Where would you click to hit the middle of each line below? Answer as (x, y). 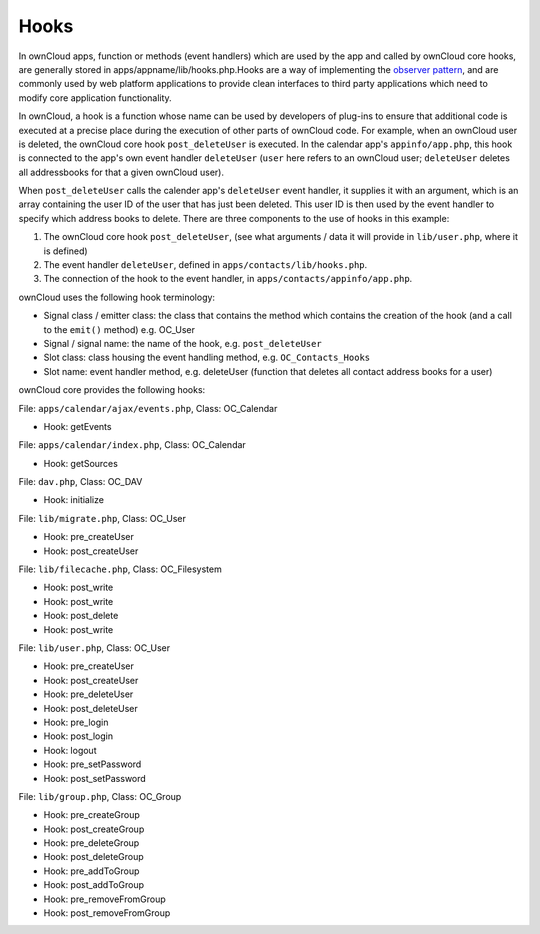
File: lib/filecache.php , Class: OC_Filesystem (120, 569)
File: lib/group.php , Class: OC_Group (100, 796)
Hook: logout (70, 750)
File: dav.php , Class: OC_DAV (80, 482)
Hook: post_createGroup (94, 829)
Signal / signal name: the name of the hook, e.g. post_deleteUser (182, 343)
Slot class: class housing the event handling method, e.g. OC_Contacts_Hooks (207, 357)
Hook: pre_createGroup (91, 815)
